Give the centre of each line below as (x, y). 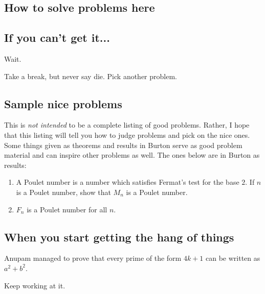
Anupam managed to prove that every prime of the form (93, 258)
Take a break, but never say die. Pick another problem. (91, 76)
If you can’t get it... (57, 38)
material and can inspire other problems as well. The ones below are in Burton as (132, 155)
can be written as (233, 258)
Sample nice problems (63, 103)
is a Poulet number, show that (63, 192)
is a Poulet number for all (67, 209)
